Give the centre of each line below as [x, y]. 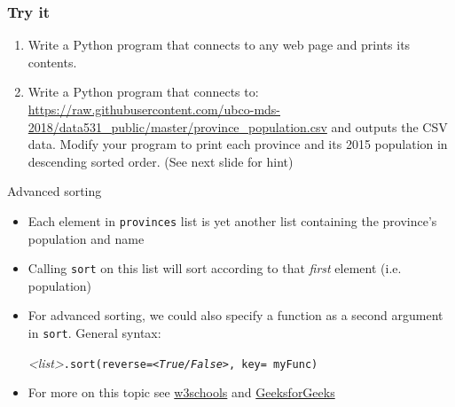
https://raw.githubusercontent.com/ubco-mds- [154, 109]
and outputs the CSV [389, 126]
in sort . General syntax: [94, 333]
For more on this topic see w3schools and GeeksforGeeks [181, 392]
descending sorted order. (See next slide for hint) [161, 161]
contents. [52, 62]
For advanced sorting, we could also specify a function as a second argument [235, 315]
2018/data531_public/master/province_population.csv [177, 126]
